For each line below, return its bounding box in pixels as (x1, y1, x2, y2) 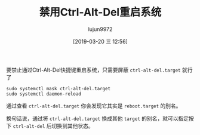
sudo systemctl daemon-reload (6, 91, 82, 97)
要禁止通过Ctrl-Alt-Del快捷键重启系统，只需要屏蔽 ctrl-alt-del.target (6, 66, 181, 73)
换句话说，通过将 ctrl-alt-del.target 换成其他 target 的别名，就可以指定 (6, 115, 189, 122)
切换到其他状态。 (51, 122, 94, 129)
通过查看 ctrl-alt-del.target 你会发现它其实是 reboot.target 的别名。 (6, 102, 181, 109)
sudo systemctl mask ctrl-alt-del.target (6, 85, 111, 91)
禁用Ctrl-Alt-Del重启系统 (39, 5, 162, 19)
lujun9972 (88, 25, 113, 33)
